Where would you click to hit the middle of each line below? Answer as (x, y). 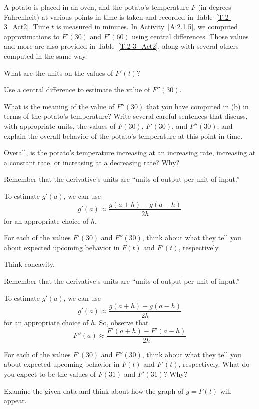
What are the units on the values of (59, 72)
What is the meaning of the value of (59, 106)
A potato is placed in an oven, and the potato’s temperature (97, 7)
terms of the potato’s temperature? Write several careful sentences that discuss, (126, 116)
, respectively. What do (214, 364)
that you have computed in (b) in (197, 106)
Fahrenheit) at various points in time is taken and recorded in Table (108, 16)
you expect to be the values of (50, 374)
